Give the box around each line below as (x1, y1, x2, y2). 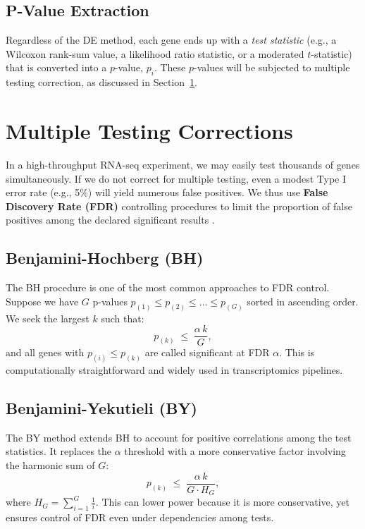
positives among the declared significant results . (6, 212, 215, 227)
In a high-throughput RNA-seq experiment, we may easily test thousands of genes (6, 157, 360, 171)
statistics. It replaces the (6, 444, 112, 458)
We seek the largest (6, 310, 89, 325)
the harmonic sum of (6, 458, 95, 473)
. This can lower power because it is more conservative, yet (95, 494, 349, 509)
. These (154, 60, 186, 75)
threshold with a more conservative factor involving (124, 444, 346, 458)
